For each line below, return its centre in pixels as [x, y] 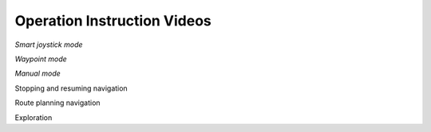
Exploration [34, 117]
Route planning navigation [57, 103]
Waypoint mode [41, 59]
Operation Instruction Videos [113, 21]
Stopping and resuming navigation [71, 88]
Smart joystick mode [49, 45]
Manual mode [38, 74]
